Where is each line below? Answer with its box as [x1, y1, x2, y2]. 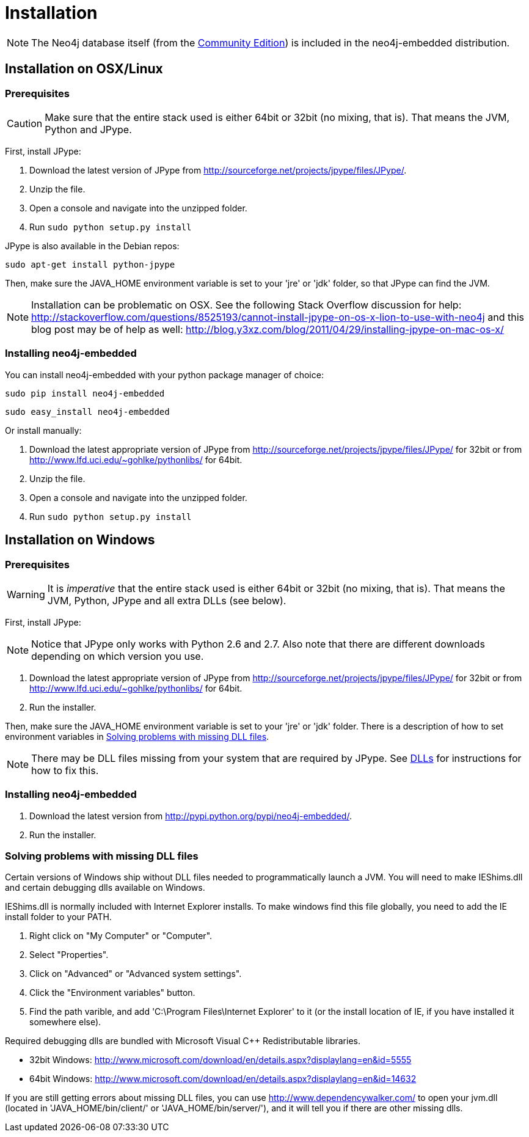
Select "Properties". [29, 949, 109, 960]
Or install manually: [5, 425, 82, 436]
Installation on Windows [5, 532, 155, 548]
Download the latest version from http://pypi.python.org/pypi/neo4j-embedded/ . [29, 810, 352, 821]
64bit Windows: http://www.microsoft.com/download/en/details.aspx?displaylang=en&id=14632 [29, 1073, 417, 1084]
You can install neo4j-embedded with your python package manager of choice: [5, 369, 324, 380]
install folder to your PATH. [5, 912, 112, 923]
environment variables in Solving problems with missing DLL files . [5, 731, 269, 742]
